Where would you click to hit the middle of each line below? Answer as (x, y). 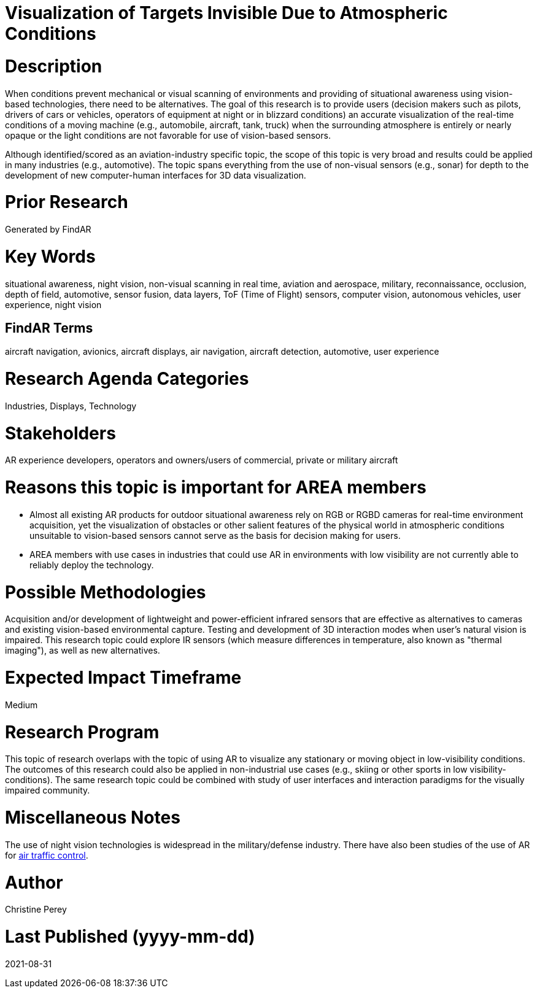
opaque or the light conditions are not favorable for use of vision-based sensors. (168, 135)
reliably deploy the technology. (92, 565)
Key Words (50, 256)
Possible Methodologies (106, 592)
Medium (21, 705)
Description (54, 66)
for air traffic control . (47, 855)
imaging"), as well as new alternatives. (83, 651)
